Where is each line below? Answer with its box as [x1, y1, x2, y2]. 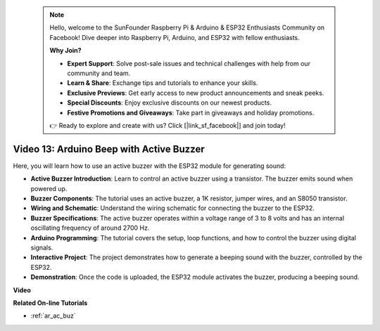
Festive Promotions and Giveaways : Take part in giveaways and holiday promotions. [67, 108, 315, 117]
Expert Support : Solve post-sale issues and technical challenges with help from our [67, 59, 311, 67]
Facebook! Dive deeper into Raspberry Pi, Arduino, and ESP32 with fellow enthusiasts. [49, 33, 300, 41]
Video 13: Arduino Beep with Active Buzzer [13, 143, 205, 155]
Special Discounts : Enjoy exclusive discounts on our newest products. [67, 98, 272, 107]
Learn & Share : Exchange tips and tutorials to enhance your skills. [67, 79, 258, 87]
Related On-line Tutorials [13, 299, 88, 307]
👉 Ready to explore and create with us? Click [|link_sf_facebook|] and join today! [49, 121, 286, 129]
